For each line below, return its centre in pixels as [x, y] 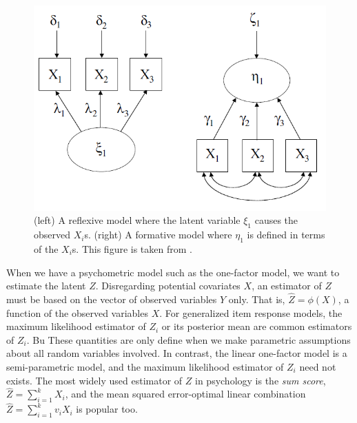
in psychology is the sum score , [261, 380]
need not [318, 367]
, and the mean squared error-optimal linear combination [185, 394]
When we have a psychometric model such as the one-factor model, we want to [173, 272]
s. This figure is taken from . [132, 249]
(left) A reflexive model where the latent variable [137, 220]
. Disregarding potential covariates [168, 286]
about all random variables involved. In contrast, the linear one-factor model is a [177, 353]
